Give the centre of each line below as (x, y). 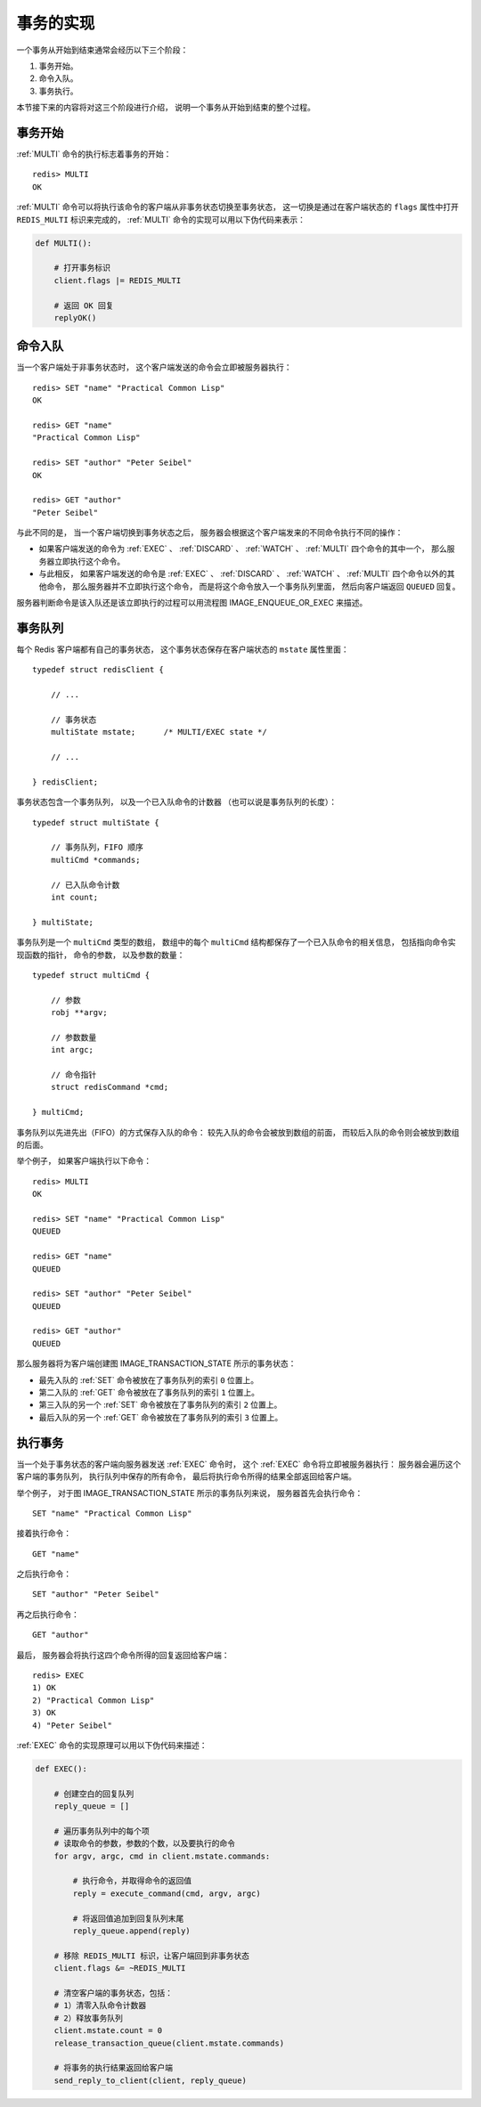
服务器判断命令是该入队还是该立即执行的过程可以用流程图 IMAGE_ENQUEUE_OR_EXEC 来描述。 (192, 603)
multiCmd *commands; (95, 860)
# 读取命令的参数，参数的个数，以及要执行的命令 (145, 1844)
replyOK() (75, 317)
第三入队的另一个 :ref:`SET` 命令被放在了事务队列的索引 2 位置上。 (160, 1405)
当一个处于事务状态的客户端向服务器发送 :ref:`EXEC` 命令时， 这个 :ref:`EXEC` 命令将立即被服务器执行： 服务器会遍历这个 (239, 1464)
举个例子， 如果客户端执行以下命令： (84, 1161)
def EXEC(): (61, 1769)
